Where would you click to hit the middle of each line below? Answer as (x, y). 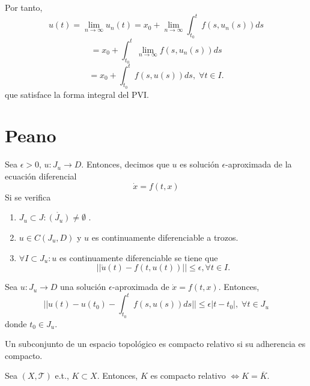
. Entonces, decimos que (125, 164)
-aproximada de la (259, 164)
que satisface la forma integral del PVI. (77, 94)
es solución (199, 164)
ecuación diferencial (41, 176)
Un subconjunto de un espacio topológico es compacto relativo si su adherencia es (155, 344)
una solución (83, 287)
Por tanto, (24, 7)
